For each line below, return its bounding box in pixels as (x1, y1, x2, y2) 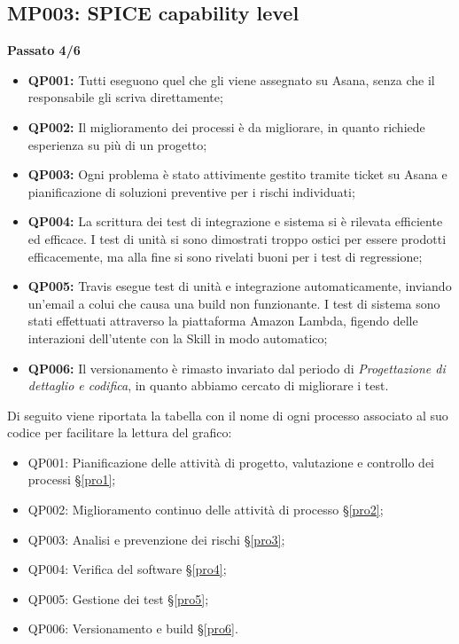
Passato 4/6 (7, 41, 81, 59)
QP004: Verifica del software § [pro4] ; (27, 560, 227, 578)
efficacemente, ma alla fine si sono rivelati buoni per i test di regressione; (27, 247, 423, 265)
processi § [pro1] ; (27, 470, 116, 489)
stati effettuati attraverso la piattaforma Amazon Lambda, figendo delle (27, 311, 418, 330)
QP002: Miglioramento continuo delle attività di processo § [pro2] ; (27, 500, 384, 519)
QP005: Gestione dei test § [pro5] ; (27, 589, 209, 608)
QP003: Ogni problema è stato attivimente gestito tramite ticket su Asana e (27, 165, 447, 184)
